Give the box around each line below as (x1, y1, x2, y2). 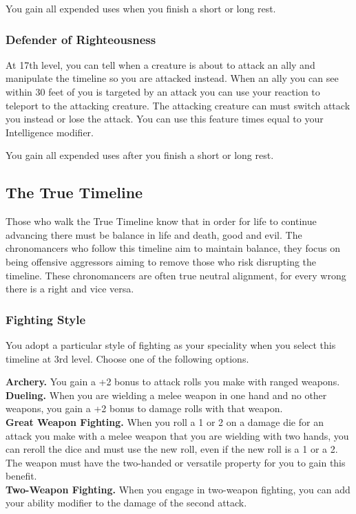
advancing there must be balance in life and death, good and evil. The (6, 227, 302, 242)
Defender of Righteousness (6, 30, 156, 47)
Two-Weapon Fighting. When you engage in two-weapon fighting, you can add (6, 482, 350, 496)
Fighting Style (6, 310, 86, 328)
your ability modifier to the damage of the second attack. (6, 495, 247, 510)
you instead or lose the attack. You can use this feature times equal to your (6, 111, 324, 126)
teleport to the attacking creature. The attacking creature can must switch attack (6, 98, 350, 112)
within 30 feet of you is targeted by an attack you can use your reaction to (6, 85, 320, 98)
